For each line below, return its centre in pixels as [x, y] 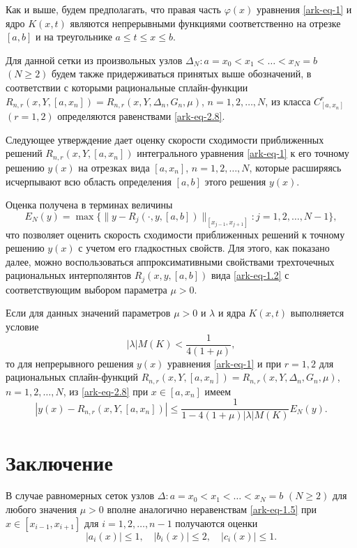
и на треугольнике [74, 37]
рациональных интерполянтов [69, 275]
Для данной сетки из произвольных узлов [94, 60]
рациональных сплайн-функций [72, 377]
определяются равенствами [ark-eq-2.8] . [141, 116]
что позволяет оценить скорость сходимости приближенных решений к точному [175, 234]
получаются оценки [217, 523]
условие [22, 326]
